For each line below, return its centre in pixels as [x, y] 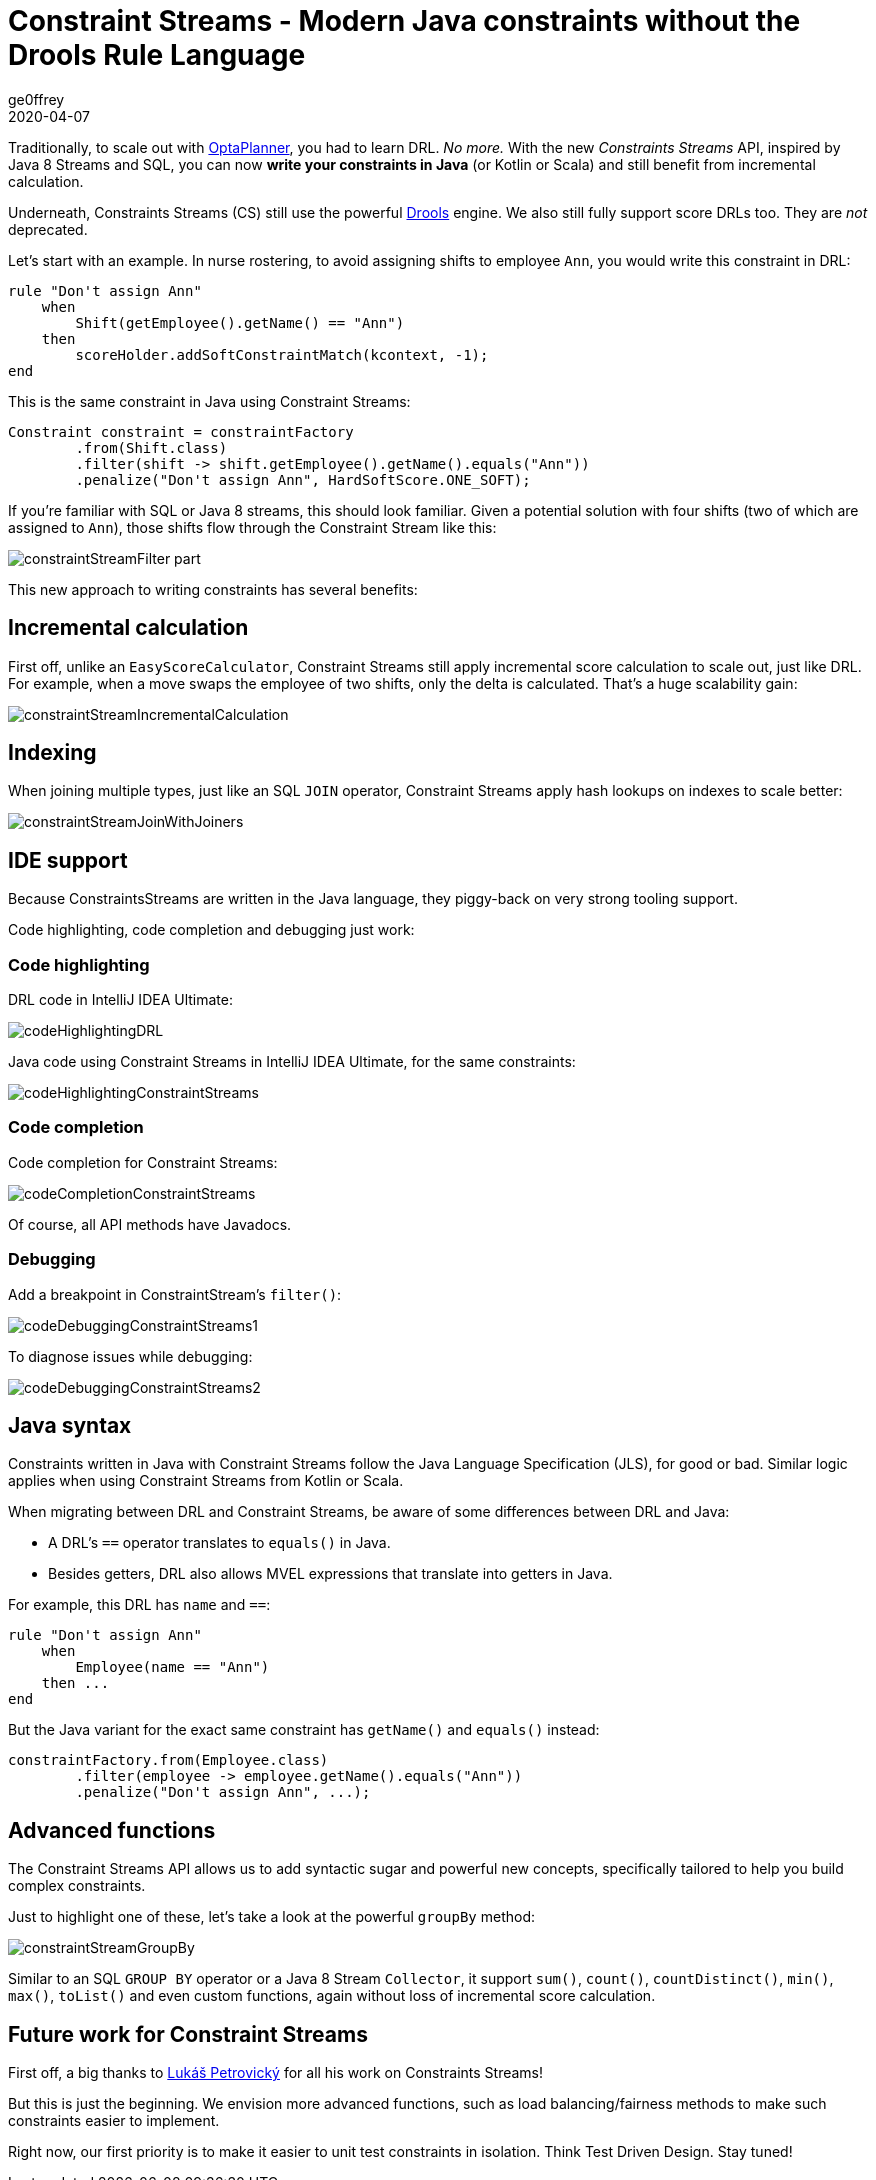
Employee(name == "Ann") [172, 1667]
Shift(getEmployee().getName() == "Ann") [240, 322]
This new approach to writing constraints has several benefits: [213, 589]
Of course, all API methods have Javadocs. [150, 1224]
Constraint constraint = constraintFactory [181, 431]
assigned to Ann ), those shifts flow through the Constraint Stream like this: [252, 527]
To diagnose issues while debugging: [130, 1356]
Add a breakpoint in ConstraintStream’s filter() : [175, 1294]
